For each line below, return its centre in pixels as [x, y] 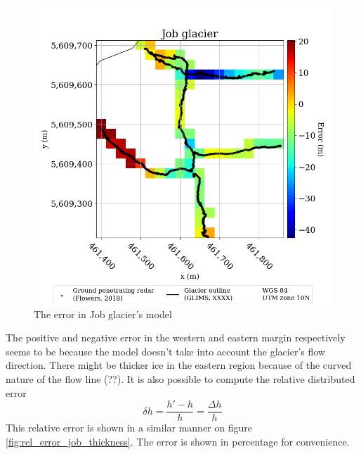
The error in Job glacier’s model [103, 314]
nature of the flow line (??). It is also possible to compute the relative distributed [180, 378]
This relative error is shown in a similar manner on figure [129, 428]
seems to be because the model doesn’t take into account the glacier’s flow [165, 351]
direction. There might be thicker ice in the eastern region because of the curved [179, 365]
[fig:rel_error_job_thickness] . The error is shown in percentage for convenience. [178, 441]
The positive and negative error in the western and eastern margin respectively [176, 338]
